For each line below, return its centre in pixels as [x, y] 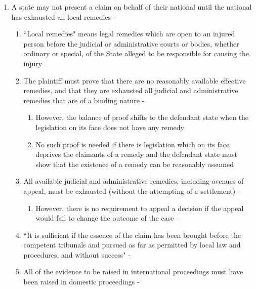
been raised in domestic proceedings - [81, 282]
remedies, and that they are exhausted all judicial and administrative [131, 90]
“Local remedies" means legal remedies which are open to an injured [129, 34]
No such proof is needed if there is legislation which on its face [133, 144]
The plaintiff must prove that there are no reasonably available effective [135, 80]
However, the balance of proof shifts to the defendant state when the [142, 117]
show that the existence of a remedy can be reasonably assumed [135, 164]
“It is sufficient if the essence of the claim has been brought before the [132, 235]
